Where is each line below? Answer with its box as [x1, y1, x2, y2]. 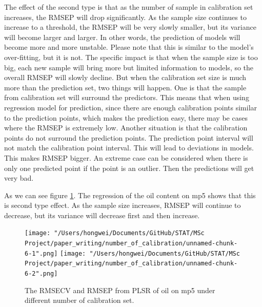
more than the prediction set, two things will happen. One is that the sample [4, 82, 247, 92]
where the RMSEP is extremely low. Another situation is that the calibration [4, 122, 248, 133]
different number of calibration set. [25, 295, 134, 305]
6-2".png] [25, 270, 58, 278]
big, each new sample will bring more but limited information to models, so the [4, 62, 254, 72]
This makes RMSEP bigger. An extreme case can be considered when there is [4, 152, 248, 163]
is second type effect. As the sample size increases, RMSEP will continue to [4, 200, 241, 210]
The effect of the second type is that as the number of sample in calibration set [4, 2, 253, 12]
